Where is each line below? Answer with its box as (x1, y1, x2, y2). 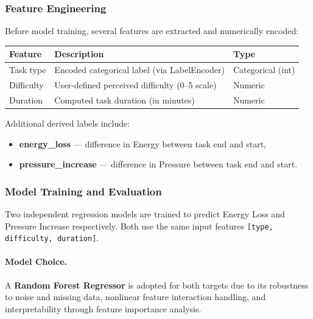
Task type (9, 63, 46, 76)
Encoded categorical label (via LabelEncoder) (54, 63, 225, 76)
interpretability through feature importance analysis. (5, 302, 202, 315)
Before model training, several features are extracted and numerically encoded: (5, 24, 299, 37)
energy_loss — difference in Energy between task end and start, (19, 137, 266, 150)
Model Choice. (5, 255, 68, 268)
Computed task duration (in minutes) (54, 93, 195, 106)
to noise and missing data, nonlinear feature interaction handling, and (5, 290, 266, 303)
